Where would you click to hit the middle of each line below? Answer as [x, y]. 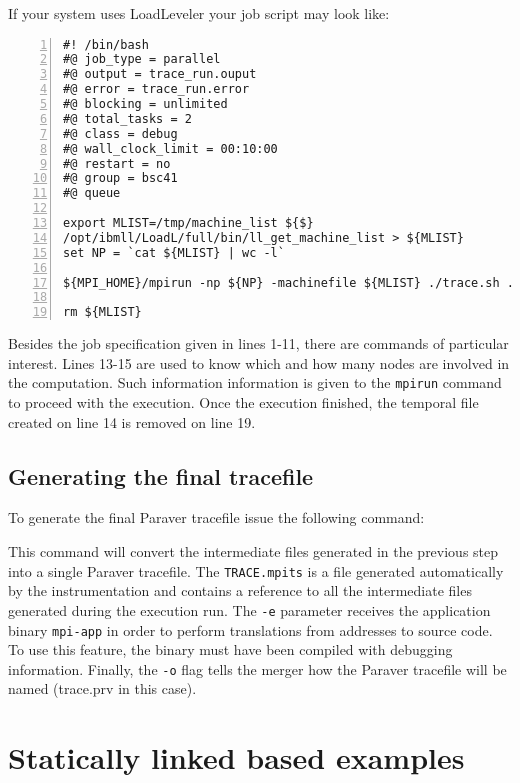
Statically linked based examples [236, 757]
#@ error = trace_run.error [156, 89]
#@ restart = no [117, 163]
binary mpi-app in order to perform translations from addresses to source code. [250, 629]
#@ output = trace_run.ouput [160, 74]
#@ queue [92, 193]
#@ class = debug [120, 133]
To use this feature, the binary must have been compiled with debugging [230, 649]
